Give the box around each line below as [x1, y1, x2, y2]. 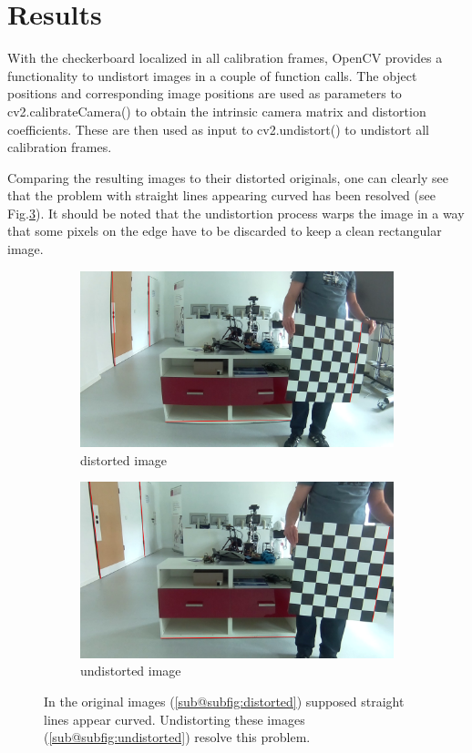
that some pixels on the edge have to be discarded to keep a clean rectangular [7, 221, 442, 240]
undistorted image [80, 661, 181, 680]
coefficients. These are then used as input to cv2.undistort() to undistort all [7, 119, 429, 138]
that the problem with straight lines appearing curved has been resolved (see [7, 186, 436, 205]
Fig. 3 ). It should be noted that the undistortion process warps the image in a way [7, 203, 465, 222]
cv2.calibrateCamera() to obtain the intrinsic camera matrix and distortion [7, 101, 426, 120]
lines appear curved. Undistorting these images [44, 709, 305, 728]
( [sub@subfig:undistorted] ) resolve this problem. [44, 728, 311, 747]
